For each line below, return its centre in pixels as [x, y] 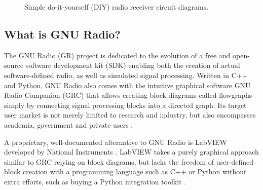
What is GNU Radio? [62, 34]
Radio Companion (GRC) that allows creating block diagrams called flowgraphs [128, 95]
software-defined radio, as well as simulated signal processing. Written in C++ [126, 75]
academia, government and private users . [69, 124]
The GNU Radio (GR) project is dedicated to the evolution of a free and [117, 55]
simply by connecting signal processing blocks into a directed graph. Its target [125, 105]
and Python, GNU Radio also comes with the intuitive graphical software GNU [127, 85]
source [14, 65]
